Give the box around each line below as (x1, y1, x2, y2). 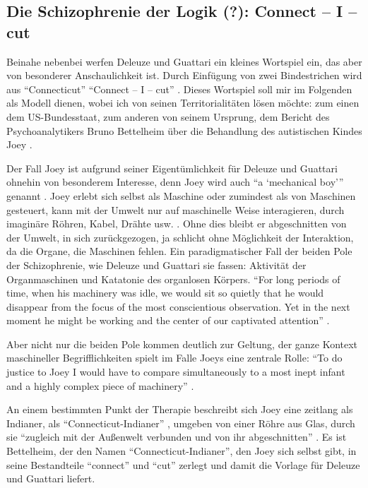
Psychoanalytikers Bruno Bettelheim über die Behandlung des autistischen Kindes (6, 123, 362, 138)
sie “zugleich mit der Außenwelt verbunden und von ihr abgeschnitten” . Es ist (6, 429, 347, 444)
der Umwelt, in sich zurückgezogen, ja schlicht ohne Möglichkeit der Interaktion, (6, 230, 354, 244)
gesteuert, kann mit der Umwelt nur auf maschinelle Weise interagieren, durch (6, 202, 345, 217)
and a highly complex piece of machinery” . (6, 378, 194, 393)
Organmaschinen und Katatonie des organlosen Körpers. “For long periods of (6, 271, 340, 286)
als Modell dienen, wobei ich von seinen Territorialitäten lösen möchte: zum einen (6, 95, 360, 110)
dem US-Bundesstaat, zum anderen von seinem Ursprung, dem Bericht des (6, 109, 330, 124)
